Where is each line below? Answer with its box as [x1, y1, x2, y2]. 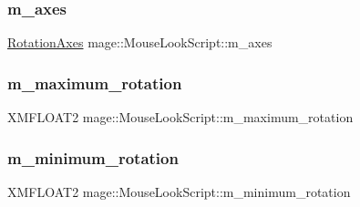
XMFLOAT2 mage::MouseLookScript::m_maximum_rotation [7, 108, 354, 127]
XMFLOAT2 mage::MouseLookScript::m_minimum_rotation [7, 181, 351, 201]
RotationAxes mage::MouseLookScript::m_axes [7, 33, 273, 52]
